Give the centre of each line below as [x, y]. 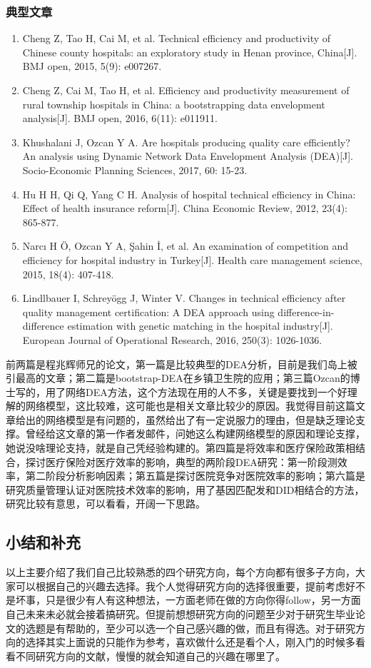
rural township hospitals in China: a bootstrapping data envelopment [174, 104]
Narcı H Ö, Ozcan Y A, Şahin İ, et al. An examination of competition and [185, 246]
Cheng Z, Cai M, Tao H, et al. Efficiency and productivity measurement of [186, 90]
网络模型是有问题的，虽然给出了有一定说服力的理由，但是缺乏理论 [200, 419]
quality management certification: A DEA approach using [148, 312]
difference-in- [306, 312]
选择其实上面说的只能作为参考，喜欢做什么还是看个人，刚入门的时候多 [190, 642]
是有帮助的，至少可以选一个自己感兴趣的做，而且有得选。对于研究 [200, 628]
